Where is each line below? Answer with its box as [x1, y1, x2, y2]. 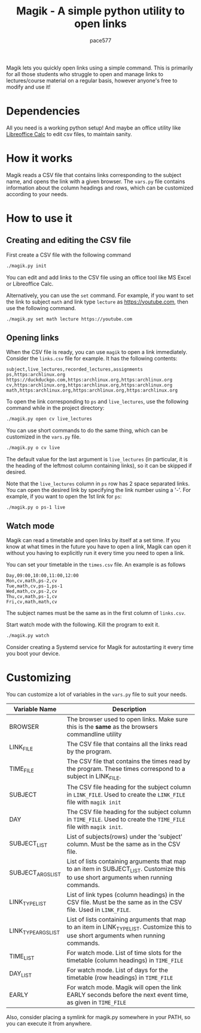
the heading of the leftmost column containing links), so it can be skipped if [6, 462, 193, 469]
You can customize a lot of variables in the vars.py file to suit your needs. [6, 690, 187, 698]
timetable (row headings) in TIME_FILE [66, 974, 173, 982]
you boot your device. [6, 650, 60, 657]
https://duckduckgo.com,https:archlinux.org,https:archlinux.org [6, 377, 172, 383]
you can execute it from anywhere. [6, 1020, 92, 1027]
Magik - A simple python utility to [16, 4, 185, 18]
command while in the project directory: [6, 404, 105, 412]
